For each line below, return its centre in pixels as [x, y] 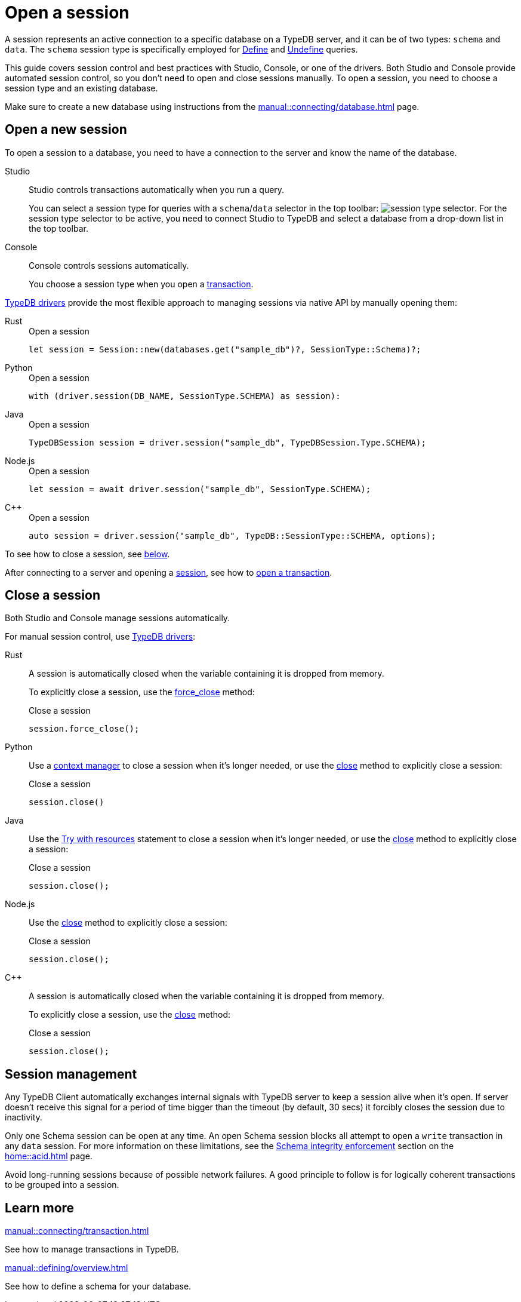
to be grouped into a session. [62, 1185]
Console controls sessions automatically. [109, 265]
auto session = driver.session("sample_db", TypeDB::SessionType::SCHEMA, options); [232, 535]
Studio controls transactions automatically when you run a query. [157, 189]
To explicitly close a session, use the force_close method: [142, 692]
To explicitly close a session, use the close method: [130, 1015]
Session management [71, 1074]
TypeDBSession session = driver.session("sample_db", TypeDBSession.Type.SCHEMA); [227, 442]
